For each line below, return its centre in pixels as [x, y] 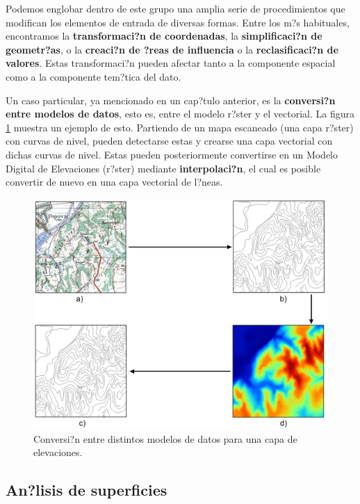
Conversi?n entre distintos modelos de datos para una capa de [165, 438]
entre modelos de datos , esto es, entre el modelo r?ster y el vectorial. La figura [180, 114]
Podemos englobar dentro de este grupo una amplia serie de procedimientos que [175, 8]
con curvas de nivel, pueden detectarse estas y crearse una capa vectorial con [169, 141]
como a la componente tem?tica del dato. [93, 76]
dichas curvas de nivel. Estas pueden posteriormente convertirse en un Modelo [172, 154]
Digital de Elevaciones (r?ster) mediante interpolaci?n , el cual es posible [163, 168]
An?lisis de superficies [87, 490]
